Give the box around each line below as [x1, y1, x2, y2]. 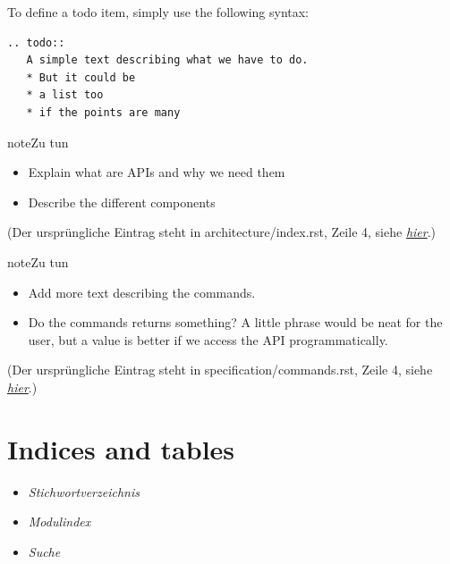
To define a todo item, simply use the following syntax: [7, 3, 310, 21]
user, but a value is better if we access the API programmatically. [28, 330, 388, 349]
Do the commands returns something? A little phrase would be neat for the [28, 313, 443, 332]
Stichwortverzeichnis [28, 482, 140, 501]
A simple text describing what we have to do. [26, 54, 309, 67]
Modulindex [28, 512, 91, 531]
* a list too [26, 88, 104, 102]
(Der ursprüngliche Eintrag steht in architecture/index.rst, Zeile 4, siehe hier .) [7, 223, 437, 241]
